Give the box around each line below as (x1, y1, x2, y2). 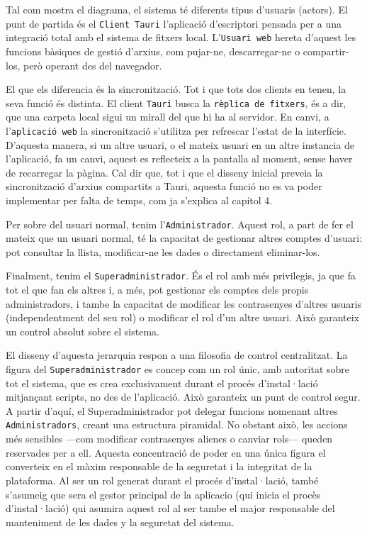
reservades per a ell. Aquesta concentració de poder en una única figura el (6, 445, 326, 460)
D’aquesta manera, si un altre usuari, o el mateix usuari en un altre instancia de (6, 137, 354, 152)
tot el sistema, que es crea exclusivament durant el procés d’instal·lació (6, 375, 318, 390)
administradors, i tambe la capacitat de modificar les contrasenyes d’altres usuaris (6, 296, 362, 311)
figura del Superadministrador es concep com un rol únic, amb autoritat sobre (6, 362, 349, 377)
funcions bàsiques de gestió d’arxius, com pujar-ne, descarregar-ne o (6, 43, 300, 58)
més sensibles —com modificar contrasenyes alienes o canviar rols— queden (6, 431, 333, 446)
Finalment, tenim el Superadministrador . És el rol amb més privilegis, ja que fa (6, 268, 356, 283)
